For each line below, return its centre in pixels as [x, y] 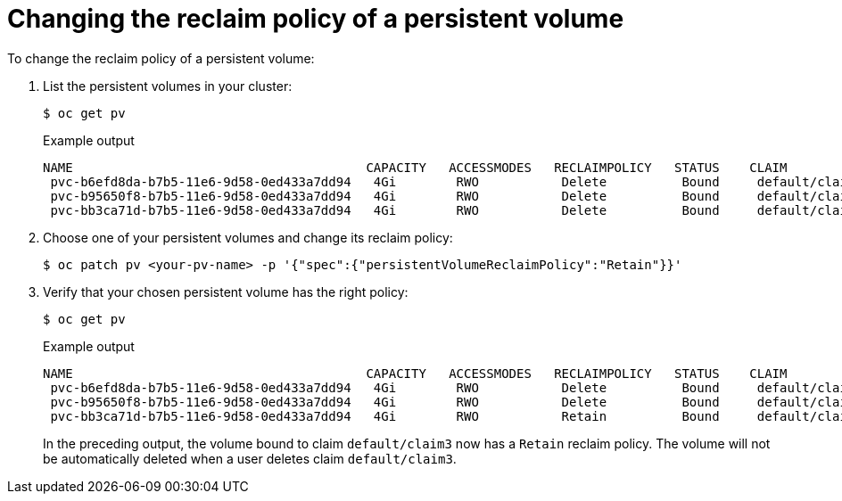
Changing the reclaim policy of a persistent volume [316, 19]
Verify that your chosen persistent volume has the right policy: [226, 292]
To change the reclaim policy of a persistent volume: [161, 58]
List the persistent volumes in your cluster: [168, 86]
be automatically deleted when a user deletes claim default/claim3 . [250, 458]
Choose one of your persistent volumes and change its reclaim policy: [248, 237]
